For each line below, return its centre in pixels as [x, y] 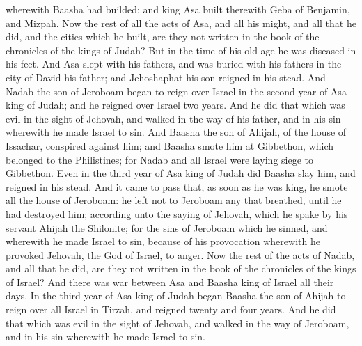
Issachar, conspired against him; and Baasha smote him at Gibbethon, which [170, 145]
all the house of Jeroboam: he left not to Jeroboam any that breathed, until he [174, 200]
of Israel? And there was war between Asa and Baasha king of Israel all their [170, 282]
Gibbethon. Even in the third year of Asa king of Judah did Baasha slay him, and [181, 173]
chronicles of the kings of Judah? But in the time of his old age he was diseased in [181, 50]
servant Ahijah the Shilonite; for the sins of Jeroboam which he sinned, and [167, 227]
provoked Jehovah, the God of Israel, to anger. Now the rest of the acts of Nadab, [180, 254]
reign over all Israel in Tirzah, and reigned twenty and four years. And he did [171, 309]
